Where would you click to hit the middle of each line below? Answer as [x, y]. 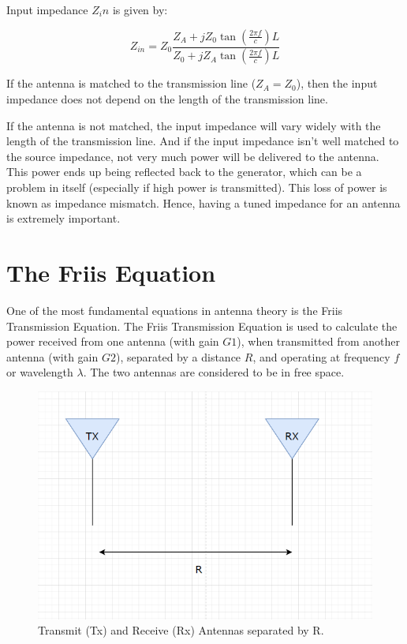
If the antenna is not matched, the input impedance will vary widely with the [194, 125]
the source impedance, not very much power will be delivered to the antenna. [193, 156]
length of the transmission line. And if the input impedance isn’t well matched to [203, 141]
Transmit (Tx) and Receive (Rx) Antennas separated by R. [181, 630]
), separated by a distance [178, 356]
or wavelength [40, 372]
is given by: [140, 9]
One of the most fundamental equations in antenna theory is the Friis [175, 310]
